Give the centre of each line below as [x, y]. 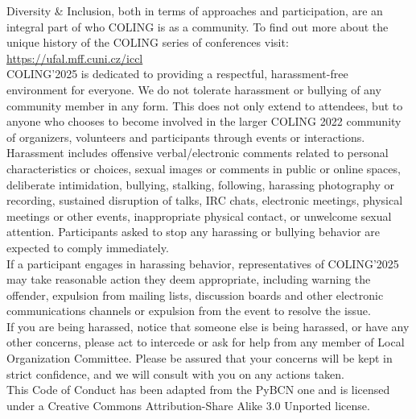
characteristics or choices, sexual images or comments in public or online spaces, [204, 168]
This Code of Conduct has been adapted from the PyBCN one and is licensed [198, 390]
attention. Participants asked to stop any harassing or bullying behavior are [193, 232]
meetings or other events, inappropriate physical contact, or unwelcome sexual [199, 216]
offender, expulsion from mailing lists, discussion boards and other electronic [195, 295]
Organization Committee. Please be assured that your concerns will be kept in [200, 358]
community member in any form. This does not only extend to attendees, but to [205, 105]
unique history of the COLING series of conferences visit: [148, 42]
